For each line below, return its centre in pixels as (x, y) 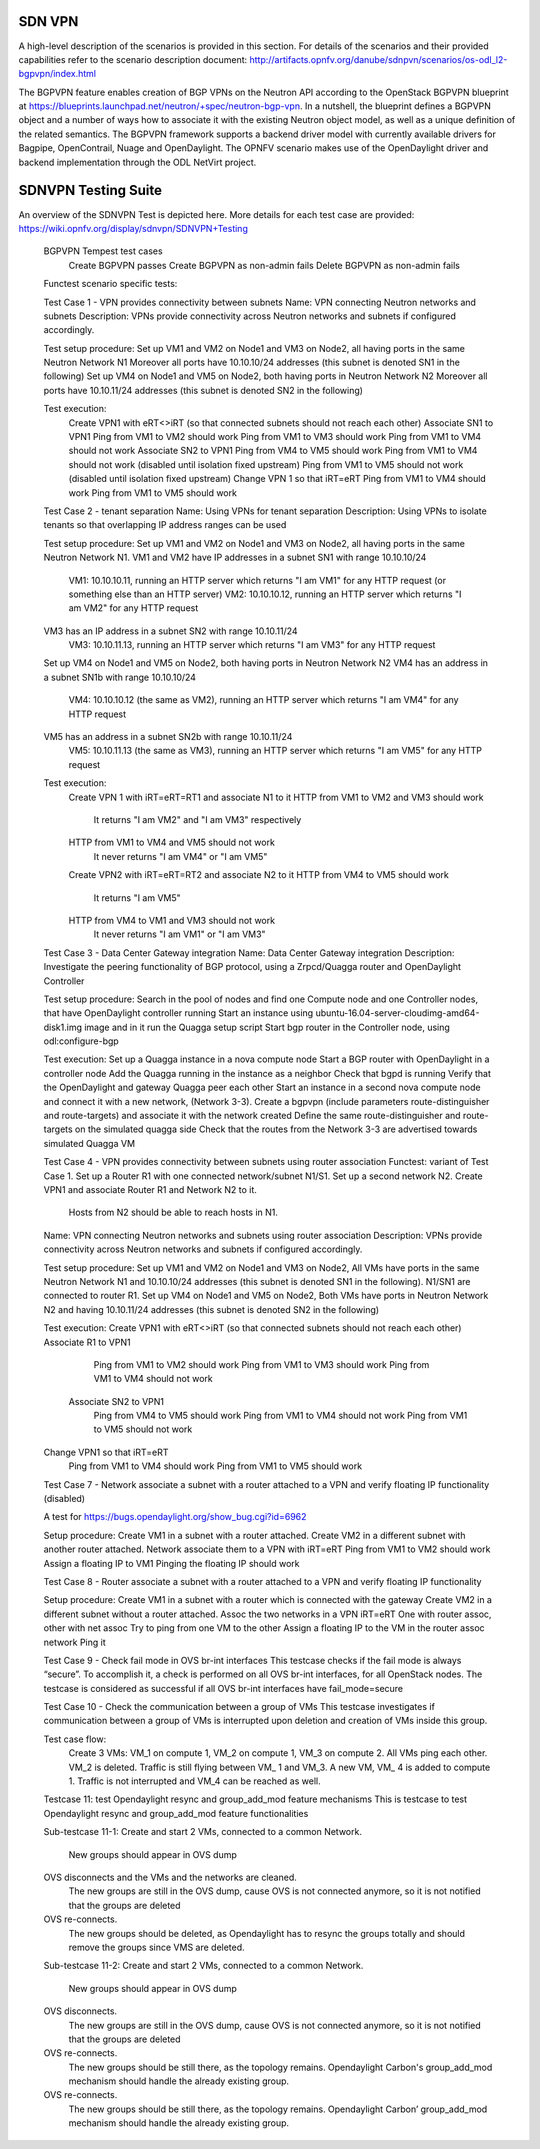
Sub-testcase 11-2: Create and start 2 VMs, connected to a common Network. (203, 1966)
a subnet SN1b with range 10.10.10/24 (120, 677)
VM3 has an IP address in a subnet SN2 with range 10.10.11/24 (171, 631)
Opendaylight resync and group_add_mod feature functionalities (176, 1813)
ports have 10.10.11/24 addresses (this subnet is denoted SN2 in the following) (203, 390)
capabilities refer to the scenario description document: (133, 59)
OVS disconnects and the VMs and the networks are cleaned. (170, 1877)
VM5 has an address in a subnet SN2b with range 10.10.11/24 (168, 737)
